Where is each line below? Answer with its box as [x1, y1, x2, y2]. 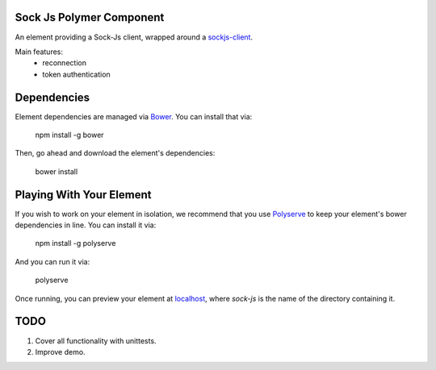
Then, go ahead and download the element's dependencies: [15, 148, 216, 158]
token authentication [42, 69, 111, 79]
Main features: [15, 47, 64, 56]
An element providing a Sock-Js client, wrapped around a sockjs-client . [15, 32, 254, 42]
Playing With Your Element [15, 188, 152, 202]
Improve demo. [35, 347, 86, 356]
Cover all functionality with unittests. [35, 335, 157, 346]
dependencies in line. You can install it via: [15, 220, 157, 230]
